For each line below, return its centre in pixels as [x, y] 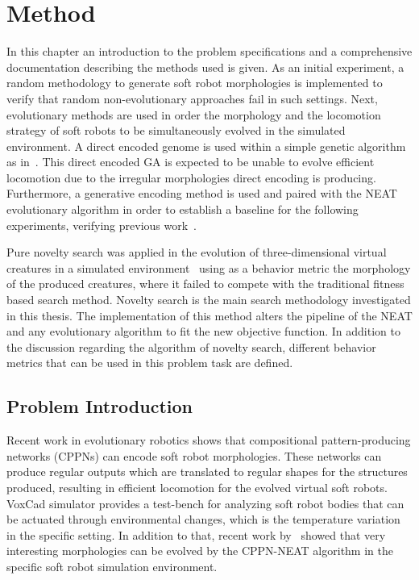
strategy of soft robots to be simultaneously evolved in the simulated [176, 130]
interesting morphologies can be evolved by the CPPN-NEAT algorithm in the [200, 551]
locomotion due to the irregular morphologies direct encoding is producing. [191, 177]
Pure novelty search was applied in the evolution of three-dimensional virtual [197, 252]
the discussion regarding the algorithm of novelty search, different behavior [191, 346]
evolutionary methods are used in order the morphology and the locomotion [194, 114]
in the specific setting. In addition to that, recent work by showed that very [196, 534]
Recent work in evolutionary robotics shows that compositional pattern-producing [209, 440]
